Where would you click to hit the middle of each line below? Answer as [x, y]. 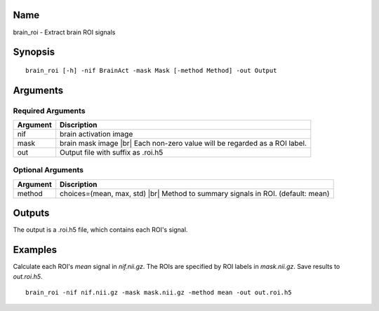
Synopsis [34, 52]
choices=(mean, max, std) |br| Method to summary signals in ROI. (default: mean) [195, 193]
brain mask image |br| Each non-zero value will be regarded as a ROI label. [183, 144]
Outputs [31, 213]
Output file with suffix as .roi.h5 [112, 153]
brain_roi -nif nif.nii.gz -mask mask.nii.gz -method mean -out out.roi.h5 [159, 293]
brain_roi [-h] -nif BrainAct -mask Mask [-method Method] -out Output [151, 70]
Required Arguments [49, 111]
